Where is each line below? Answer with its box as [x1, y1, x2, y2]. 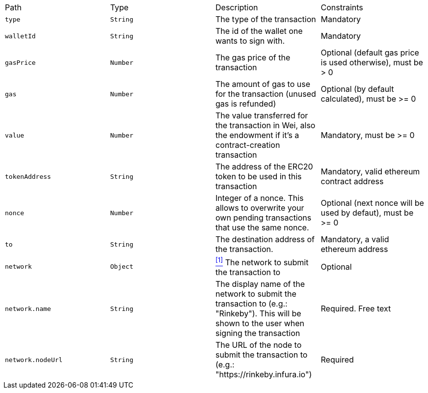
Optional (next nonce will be [321, 198, 424, 208]
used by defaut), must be [321, 208, 414, 218]
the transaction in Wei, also [215, 120, 316, 130]
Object [110, 263, 134, 271]
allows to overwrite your [215, 203, 304, 213]
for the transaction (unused [215, 89, 316, 99]
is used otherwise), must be [321, 57, 423, 67]
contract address [321, 176, 384, 186]
